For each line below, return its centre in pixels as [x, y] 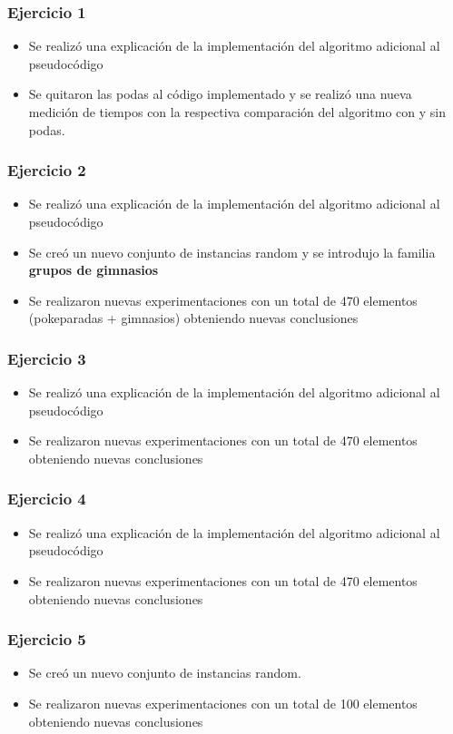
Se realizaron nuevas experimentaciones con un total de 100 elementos [223, 703]
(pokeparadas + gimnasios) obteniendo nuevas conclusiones [193, 318]
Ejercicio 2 [47, 170]
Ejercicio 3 [47, 358]
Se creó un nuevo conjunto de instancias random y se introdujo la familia [232, 252]
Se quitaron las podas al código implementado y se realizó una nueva [220, 94]
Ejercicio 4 [47, 499]
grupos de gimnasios [94, 270]
